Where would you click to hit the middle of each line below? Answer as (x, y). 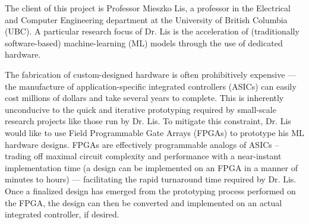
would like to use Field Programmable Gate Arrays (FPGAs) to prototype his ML (154, 132)
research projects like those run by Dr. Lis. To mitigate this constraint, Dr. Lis (148, 121)
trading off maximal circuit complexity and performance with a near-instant (143, 156)
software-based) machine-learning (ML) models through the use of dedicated (144, 42)
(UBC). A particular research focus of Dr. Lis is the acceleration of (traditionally (152, 31)
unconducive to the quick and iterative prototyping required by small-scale (141, 109)
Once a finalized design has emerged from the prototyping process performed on (150, 190)
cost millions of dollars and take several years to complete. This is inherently (144, 98)
